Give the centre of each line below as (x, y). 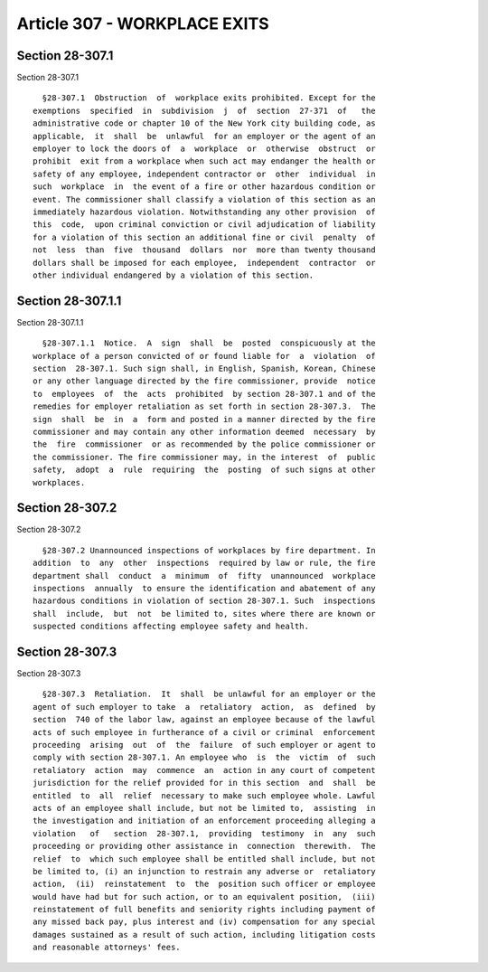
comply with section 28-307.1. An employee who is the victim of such (204, 758)
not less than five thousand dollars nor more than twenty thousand (204, 250)
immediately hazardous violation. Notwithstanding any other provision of (204, 212)
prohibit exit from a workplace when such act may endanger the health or (204, 161)
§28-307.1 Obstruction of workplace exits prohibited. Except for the (209, 98)
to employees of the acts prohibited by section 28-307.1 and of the (204, 394)
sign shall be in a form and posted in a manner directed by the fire (204, 419)
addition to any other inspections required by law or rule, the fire (204, 563)
